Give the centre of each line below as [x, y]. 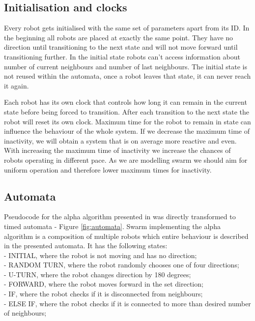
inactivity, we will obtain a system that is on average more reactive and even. [120, 140]
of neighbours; [25, 313]
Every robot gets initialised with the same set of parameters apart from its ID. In [127, 28]
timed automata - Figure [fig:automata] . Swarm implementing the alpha [112, 226]
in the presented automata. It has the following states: [86, 246]
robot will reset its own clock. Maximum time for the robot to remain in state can [127, 121]
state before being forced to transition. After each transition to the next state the [127, 111]
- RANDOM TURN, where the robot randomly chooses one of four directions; [122, 265]
